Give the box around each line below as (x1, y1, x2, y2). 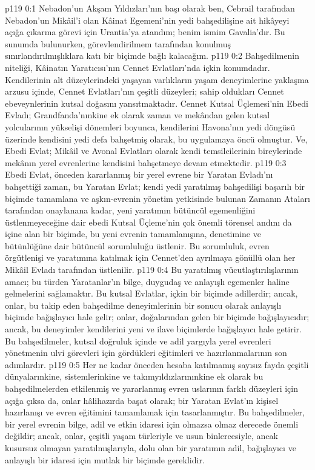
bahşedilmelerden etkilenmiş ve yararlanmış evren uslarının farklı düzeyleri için (5, 382, 299, 394)
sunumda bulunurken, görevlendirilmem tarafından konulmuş (5, 37, 231, 50)
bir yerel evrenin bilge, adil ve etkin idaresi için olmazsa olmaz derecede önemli (5, 417, 299, 430)
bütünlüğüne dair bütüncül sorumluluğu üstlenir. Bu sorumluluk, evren (5, 239, 270, 252)
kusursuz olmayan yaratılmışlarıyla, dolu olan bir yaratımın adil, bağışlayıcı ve (5, 441, 296, 454)
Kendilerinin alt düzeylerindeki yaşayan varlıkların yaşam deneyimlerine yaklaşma (5, 73, 309, 86)
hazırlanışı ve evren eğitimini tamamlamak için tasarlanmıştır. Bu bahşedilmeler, (5, 406, 305, 418)
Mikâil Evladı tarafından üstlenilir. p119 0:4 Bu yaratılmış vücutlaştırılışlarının (5, 263, 299, 276)
